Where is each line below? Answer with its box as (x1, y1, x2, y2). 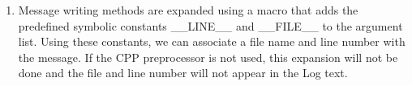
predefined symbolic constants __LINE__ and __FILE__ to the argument (18, 17, 403, 34)
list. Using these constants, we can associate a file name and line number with (18, 33, 406, 50)
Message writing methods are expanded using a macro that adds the (18, 2, 358, 18)
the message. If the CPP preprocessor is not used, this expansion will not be (18, 48, 398, 65)
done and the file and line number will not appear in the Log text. (18, 64, 348, 81)
